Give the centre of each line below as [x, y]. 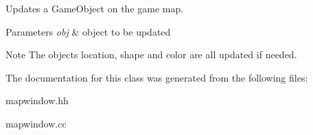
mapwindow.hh [37, 100]
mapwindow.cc [36, 123]
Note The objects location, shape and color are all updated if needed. [151, 54]
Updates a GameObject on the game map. [95, 8]
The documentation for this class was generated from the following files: [157, 77]
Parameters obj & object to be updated [88, 31]
